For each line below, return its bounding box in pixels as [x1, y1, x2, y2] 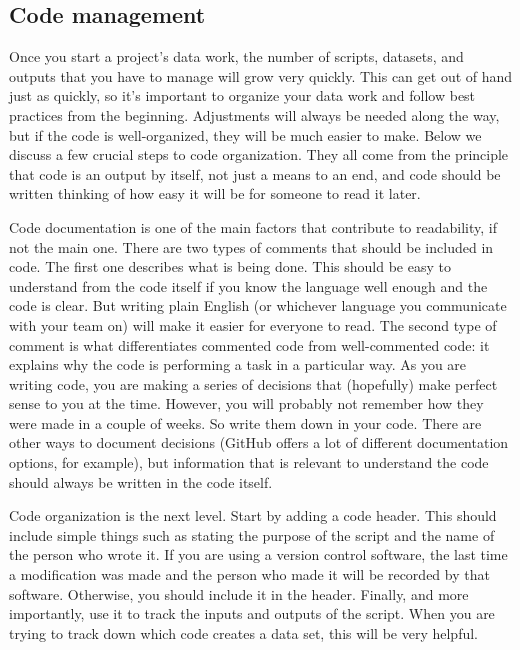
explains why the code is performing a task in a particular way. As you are [9, 354, 467, 375]
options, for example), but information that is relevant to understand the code [9, 452, 489, 473]
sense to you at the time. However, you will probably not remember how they [9, 393, 484, 414]
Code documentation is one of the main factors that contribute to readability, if [9, 216, 497, 237]
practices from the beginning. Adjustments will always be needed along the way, [9, 104, 500, 125]
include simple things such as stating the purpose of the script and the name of [9, 524, 495, 545]
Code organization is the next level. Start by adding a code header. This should [9, 505, 497, 526]
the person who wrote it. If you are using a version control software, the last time [9, 544, 508, 565]
